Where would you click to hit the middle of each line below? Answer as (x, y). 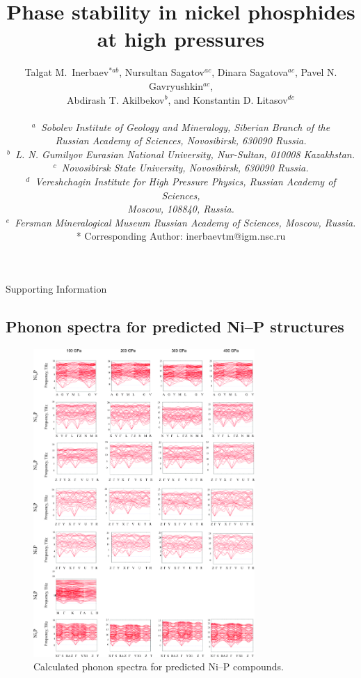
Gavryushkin (176, 85)
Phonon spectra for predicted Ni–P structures (175, 326)
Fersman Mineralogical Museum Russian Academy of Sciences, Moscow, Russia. (185, 222)
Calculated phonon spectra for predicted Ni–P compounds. (159, 667)
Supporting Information (56, 289)
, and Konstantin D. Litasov (228, 99)
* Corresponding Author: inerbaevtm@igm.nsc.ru (181, 236)
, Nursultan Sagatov (162, 72)
